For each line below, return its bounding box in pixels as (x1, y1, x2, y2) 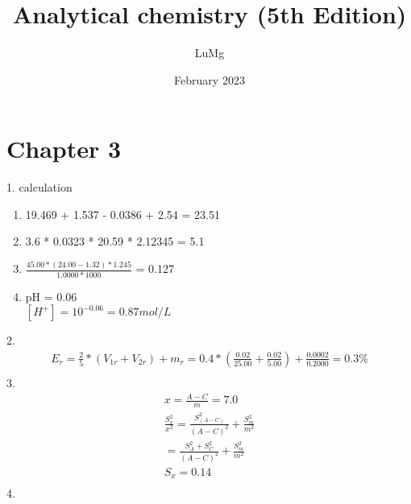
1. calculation (6, 179, 73, 196)
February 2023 (174, 71, 245, 88)
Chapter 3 (6, 132, 122, 165)
